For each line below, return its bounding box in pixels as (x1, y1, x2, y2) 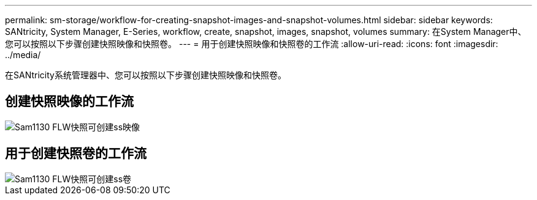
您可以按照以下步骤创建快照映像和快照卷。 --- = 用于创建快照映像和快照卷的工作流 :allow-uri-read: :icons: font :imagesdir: (5, 39, 498, 49)
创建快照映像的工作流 (5, 94, 134, 109)
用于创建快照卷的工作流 (5, 146, 147, 161)
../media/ (5, 50, 41, 60)
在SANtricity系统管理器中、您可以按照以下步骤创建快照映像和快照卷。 (5, 70, 286, 80)
